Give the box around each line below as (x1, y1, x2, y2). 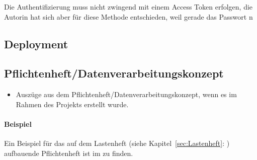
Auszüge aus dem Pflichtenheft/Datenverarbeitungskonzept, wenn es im (16, 89, 237, 100)
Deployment (4, 36, 68, 51)
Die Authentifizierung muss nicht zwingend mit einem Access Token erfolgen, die (4, 2, 253, 12)
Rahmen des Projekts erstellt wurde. (16, 99, 129, 109)
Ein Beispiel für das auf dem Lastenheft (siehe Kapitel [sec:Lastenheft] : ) (4, 138, 230, 148)
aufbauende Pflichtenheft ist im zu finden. (4, 147, 133, 158)
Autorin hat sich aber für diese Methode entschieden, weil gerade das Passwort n (4, 11, 253, 22)
